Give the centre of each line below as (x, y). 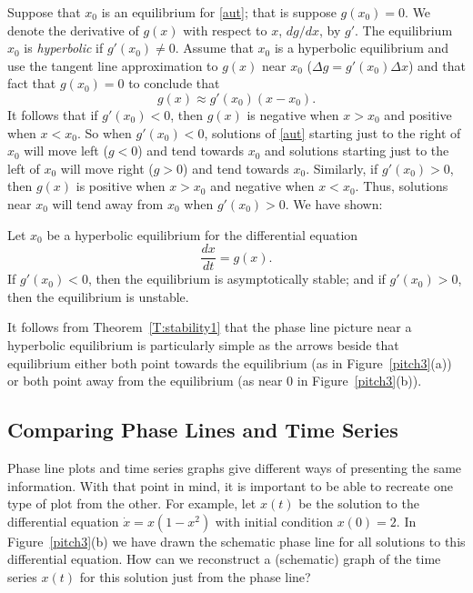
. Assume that (214, 48)
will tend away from (108, 203)
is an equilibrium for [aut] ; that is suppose (219, 12)
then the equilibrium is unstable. (98, 296)
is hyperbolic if (64, 48)
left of (24, 168)
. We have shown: (334, 203)
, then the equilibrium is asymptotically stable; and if (236, 279)
